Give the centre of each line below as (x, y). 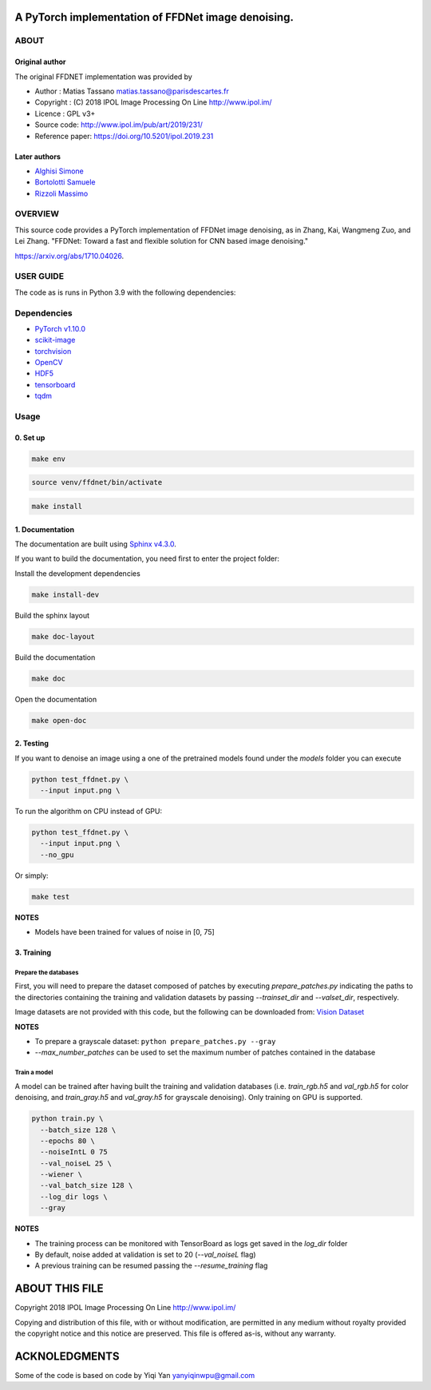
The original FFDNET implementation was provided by (104, 77)
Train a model (34, 1073)
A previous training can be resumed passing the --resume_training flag (151, 1265)
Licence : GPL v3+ (65, 113)
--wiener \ (61, 1175)
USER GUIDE (39, 276)
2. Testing (32, 744)
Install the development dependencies (78, 573)
